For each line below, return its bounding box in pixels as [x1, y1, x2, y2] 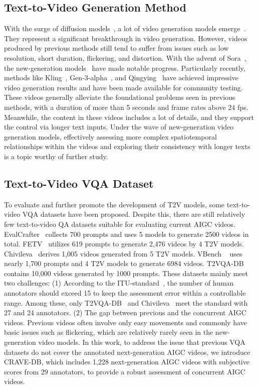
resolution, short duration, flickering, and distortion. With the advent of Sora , [4, 52, 246, 63]
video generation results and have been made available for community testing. [4, 82, 243, 92]
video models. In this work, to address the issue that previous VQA [38, 337, 245, 347]
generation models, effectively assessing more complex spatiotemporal [4, 131, 217, 142]
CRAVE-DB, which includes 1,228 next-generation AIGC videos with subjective [4, 356, 249, 367]
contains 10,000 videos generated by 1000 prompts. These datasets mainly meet [4, 268, 248, 278]
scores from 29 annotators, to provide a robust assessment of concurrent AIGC [4, 366, 245, 376]
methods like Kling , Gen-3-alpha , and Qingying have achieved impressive [4, 72, 238, 83]
